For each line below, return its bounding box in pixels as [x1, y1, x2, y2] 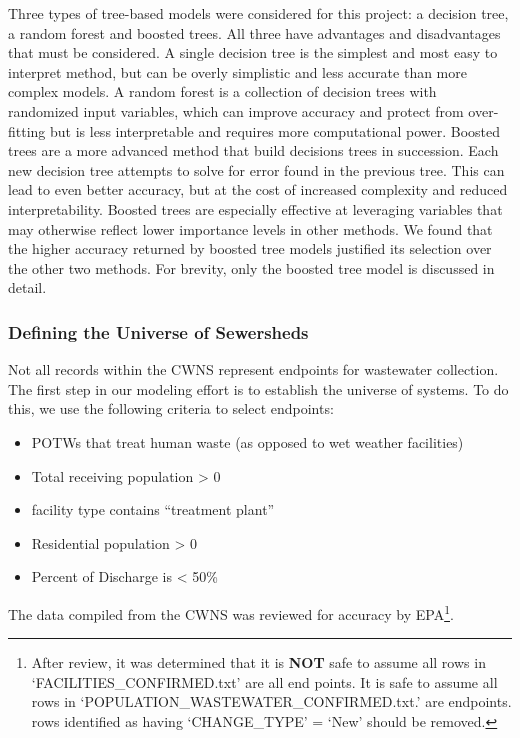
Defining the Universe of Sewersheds [8, 319, 309, 344]
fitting [8, 120, 46, 141]
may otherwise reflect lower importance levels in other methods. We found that [8, 218, 493, 239]
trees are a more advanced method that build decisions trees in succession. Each [8, 140, 499, 161]
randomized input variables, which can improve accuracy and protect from [8, 100, 464, 121]
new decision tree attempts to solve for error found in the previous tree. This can [8, 159, 505, 180]
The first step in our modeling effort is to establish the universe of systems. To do [8, 378, 509, 399]
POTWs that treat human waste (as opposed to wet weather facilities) [31, 431, 464, 452]
